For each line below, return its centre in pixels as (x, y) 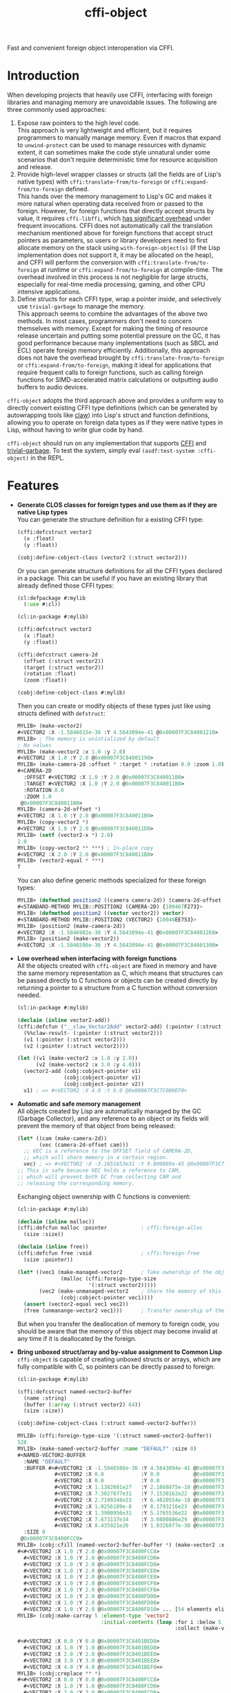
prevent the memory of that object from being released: (96, 1125)
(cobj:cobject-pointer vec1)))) (107, 1298)
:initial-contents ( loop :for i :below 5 (161, 1622)
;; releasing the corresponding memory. (76, 1183)
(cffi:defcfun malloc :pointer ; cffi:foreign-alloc (110, 1228)
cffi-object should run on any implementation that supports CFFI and (107, 443)
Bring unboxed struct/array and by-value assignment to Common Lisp (119, 1352)
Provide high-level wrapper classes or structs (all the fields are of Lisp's (119, 175)
